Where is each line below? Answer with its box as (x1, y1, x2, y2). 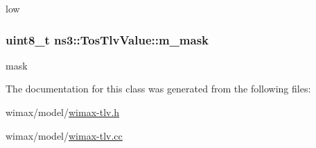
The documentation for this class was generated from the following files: (6, 81, 311, 96)
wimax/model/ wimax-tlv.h (6, 105, 120, 119)
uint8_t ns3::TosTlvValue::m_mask (6, 31, 209, 48)
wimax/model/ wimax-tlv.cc (6, 128, 123, 142)
